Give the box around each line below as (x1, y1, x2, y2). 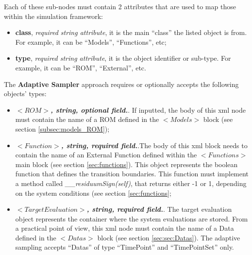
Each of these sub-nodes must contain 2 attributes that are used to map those (4, 1, 236, 11)
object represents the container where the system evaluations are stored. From (15, 213, 248, 223)
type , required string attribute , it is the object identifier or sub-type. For (15, 53, 231, 63)
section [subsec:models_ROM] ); (15, 123, 110, 134)
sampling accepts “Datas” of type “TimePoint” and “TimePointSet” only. (15, 242, 234, 252)
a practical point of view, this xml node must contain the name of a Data (15, 223, 234, 233)
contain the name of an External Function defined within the (15, 150, 197, 160)
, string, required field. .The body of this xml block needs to (61, 140, 248, 150)
